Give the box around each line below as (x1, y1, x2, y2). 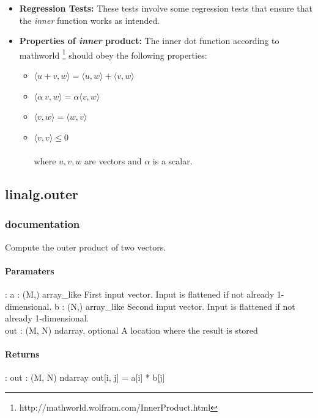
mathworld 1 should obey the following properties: (19, 46, 207, 61)
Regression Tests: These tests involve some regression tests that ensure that (19, 2, 312, 14)
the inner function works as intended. (19, 13, 160, 26)
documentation (5, 216, 80, 232)
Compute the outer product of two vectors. (5, 240, 166, 253)
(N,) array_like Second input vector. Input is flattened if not (67, 299, 295, 312)
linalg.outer (5, 184, 78, 203)
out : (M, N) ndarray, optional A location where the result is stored (5, 323, 258, 336)
